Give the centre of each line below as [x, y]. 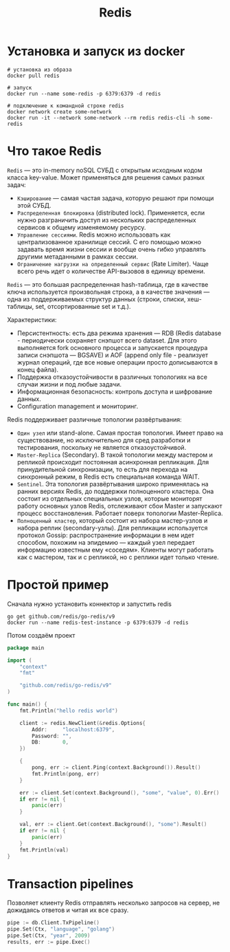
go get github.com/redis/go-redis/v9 [61, 616]
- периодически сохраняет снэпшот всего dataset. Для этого [107, 340]
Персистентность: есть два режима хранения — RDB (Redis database [119, 333]
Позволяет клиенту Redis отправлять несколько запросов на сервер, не [114, 903]
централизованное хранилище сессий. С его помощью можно [109, 241]
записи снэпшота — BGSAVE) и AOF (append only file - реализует [113, 355]
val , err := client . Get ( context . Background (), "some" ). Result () [113, 824]
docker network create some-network [59, 111]
